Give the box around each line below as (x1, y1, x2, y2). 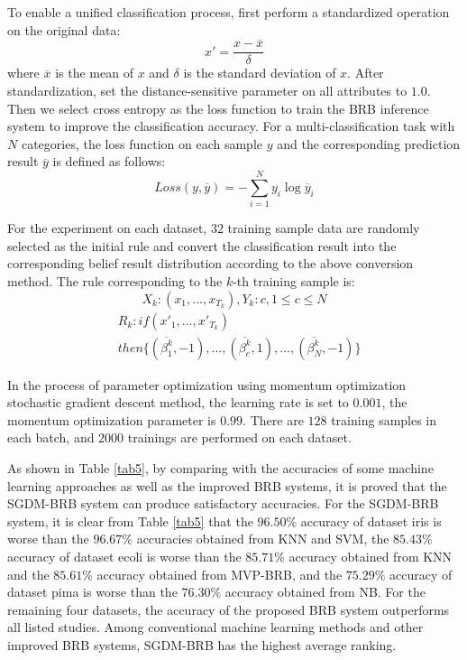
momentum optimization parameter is (7, 410, 216, 429)
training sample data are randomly (227, 218, 420, 237)
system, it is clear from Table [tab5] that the (7, 511, 253, 530)
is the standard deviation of (183, 63, 336, 82)
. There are (243, 410, 304, 429)
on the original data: (7, 20, 121, 39)
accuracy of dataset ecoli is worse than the (7, 546, 242, 565)
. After (347, 63, 384, 82)
